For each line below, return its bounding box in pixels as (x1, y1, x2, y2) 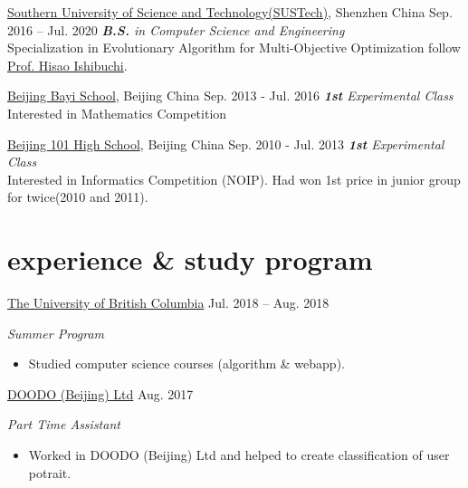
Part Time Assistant (7, 415, 120, 434)
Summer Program (7, 323, 105, 342)
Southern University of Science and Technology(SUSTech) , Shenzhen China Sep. (7, 3, 453, 21)
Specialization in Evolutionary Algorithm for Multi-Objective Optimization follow (7, 38, 461, 57)
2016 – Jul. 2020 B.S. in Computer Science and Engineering (7, 20, 345, 39)
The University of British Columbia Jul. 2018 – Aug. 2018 (7, 293, 330, 312)
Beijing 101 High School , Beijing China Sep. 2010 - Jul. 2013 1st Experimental (7, 134, 444, 153)
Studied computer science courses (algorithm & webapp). (28, 354, 345, 373)
